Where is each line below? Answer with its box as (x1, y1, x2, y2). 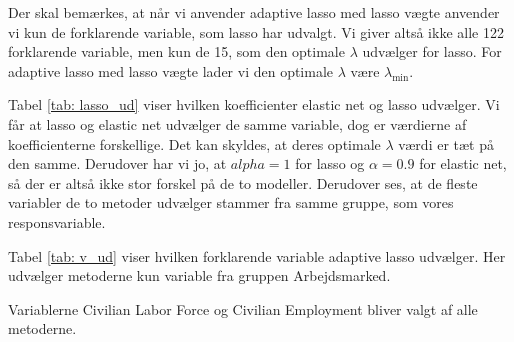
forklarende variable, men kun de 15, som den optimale (8, 41, 345, 62)
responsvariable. (8, 211, 106, 232)
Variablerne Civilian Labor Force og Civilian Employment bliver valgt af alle (8, 298, 478, 319)
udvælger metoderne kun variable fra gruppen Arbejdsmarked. (8, 265, 391, 286)
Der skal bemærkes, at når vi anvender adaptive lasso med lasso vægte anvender (8, 2, 500, 22)
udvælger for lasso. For (362, 41, 502, 62)
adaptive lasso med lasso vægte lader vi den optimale (8, 60, 334, 81)
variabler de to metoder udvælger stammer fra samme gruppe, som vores (8, 192, 454, 213)
